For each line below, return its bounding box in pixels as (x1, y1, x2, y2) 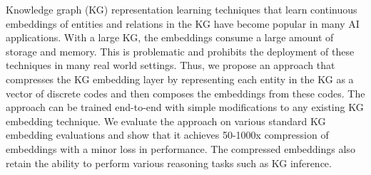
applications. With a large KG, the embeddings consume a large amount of (6, 30, 334, 45)
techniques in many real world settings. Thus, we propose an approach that (6, 58, 335, 73)
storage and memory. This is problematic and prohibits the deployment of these (6, 43, 355, 58)
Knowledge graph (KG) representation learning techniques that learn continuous (6, 2, 357, 16)
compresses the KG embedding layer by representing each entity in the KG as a (6, 71, 354, 86)
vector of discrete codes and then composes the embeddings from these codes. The (6, 85, 365, 100)
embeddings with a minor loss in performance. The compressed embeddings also (6, 141, 355, 156)
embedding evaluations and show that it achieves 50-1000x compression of (6, 127, 329, 142)
